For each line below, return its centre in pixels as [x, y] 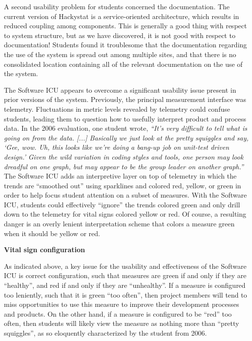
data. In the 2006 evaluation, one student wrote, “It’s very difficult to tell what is [126, 128]
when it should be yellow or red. [52, 233]
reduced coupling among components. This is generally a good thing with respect [126, 26]
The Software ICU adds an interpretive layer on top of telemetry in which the [120, 176]
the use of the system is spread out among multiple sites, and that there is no [120, 54]
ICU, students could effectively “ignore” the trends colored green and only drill [122, 204]
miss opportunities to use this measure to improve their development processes [122, 304]
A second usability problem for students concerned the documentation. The [117, 6]
